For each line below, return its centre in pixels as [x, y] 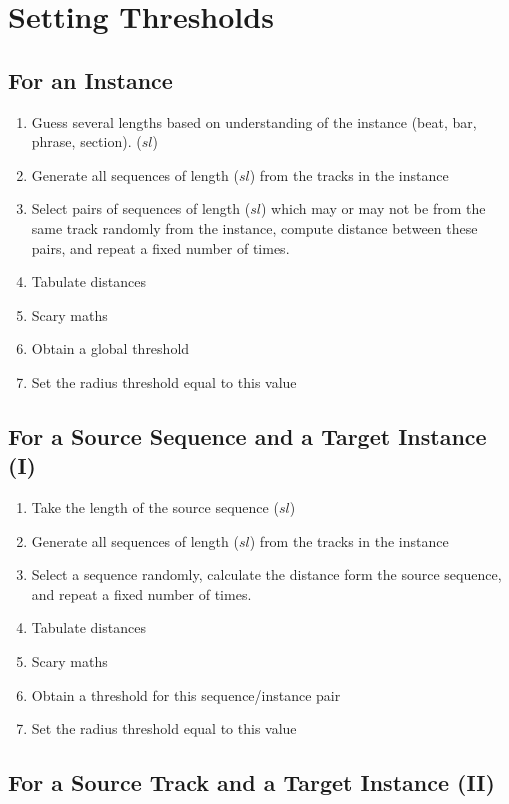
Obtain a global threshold [110, 348]
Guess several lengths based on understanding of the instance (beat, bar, [254, 121]
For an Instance [90, 79]
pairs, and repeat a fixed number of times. [160, 247]
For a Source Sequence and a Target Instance [247, 435]
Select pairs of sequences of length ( [141, 208]
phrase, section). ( [86, 141]
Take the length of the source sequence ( [155, 507]
